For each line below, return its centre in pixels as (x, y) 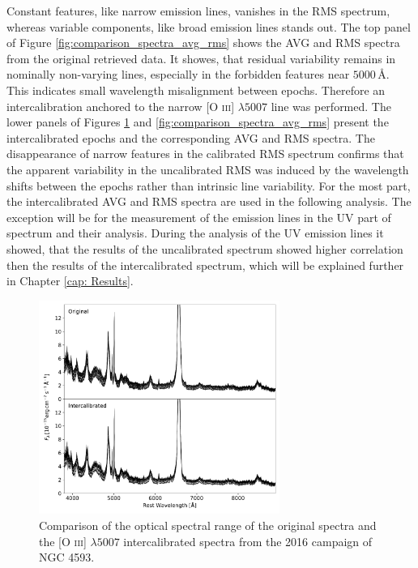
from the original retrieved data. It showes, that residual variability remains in (201, 58)
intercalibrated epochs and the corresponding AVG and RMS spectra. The (191, 137)
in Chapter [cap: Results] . (70, 281)
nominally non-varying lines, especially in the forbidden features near (178, 74)
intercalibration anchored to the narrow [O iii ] (121, 106)
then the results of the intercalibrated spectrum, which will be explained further (205, 265)
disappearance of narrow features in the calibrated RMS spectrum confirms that (205, 154)
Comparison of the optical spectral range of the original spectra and (208, 525)
